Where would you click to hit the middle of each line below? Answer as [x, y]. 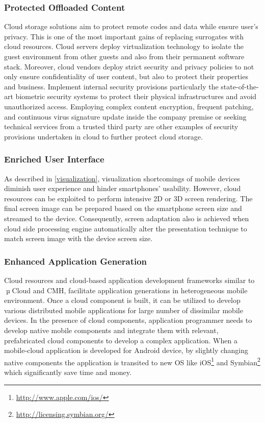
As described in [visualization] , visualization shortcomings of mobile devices [122, 178]
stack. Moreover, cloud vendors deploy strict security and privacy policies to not [129, 66]
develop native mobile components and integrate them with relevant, [111, 330]
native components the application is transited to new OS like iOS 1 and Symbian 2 [132, 361]
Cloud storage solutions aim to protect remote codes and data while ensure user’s [131, 26]
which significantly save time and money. [68, 372]
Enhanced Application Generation [76, 261]
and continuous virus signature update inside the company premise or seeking [125, 116]
